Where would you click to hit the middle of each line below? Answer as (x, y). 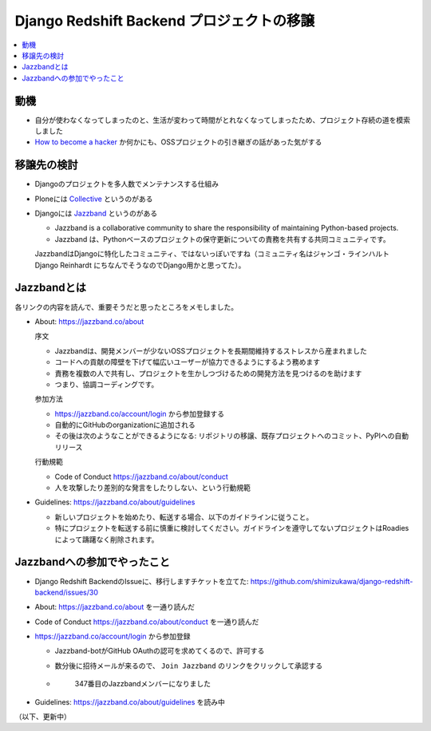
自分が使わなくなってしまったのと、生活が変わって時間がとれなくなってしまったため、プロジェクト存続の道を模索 (223, 120)
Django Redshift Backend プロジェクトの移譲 (165, 21)
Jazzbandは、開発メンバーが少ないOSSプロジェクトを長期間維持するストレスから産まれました (211, 350)
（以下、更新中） (43, 717)
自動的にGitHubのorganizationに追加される (125, 425)
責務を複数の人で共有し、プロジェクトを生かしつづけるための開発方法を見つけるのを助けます (208, 373)
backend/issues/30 (67, 592)
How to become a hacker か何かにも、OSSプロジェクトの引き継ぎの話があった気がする (178, 142)
